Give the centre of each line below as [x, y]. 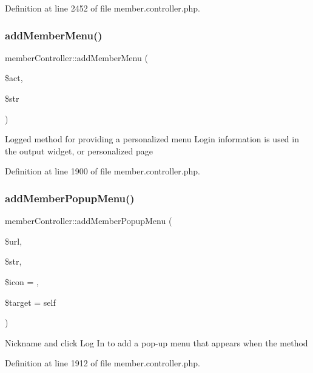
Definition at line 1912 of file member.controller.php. [103, 363]
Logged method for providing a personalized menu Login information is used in [152, 139]
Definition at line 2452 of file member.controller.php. [103, 8]
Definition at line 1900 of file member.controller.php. [103, 171]
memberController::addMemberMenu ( [76, 57]
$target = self [30, 302]
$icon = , [22, 281]
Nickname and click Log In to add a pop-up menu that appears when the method [156, 342]
